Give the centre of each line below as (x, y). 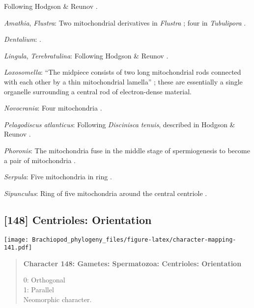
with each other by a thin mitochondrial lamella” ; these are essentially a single (123, 81)
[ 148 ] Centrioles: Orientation (78, 219)
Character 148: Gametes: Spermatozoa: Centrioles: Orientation (132, 263)
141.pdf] (18, 248)
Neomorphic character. (57, 299)
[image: (16, 239)
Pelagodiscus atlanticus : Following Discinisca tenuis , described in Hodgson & (120, 124)
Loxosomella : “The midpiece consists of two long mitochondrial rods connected (123, 72)
